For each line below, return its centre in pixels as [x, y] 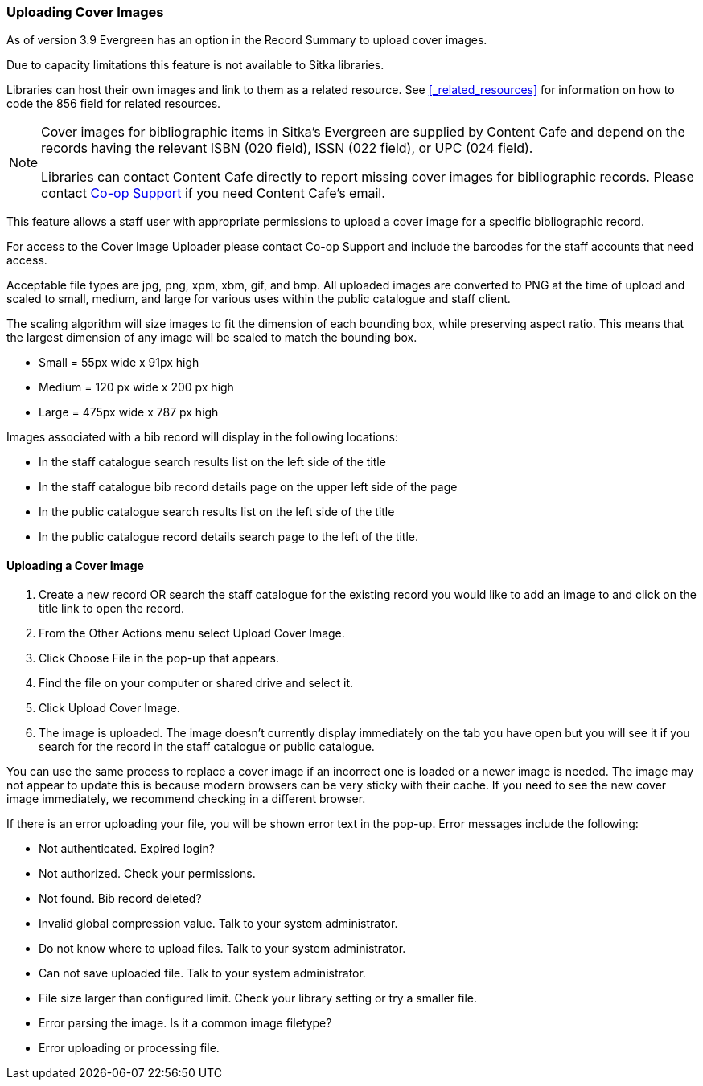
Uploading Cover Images [85, 12]
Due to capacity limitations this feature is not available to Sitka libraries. [195, 65]
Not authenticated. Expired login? [127, 848]
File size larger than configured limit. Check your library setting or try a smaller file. [258, 998]
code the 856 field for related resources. [114, 104]
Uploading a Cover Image [75, 565]
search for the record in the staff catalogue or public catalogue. [207, 746]
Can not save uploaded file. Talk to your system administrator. [202, 973]
